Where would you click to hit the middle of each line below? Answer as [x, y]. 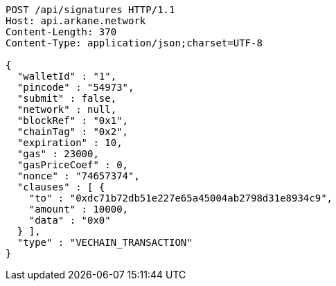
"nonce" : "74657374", [78, 176]
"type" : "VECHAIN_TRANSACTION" [105, 242]
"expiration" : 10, [70, 143]
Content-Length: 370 [61, 32]
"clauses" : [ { [61, 187]
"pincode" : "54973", [76, 87]
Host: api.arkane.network [76, 21]
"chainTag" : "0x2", [73, 132]
